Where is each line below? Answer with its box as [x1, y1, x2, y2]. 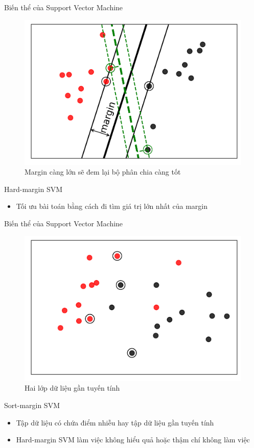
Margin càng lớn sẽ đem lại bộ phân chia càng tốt [25, 166, 181, 177]
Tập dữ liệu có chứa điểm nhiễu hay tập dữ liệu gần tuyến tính [16, 417, 214, 428]
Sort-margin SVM [4, 399, 60, 410]
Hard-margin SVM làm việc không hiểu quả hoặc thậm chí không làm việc [16, 434, 250, 445]
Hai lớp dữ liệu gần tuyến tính [25, 382, 120, 393]
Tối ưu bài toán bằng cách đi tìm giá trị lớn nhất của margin [16, 201, 208, 211]
